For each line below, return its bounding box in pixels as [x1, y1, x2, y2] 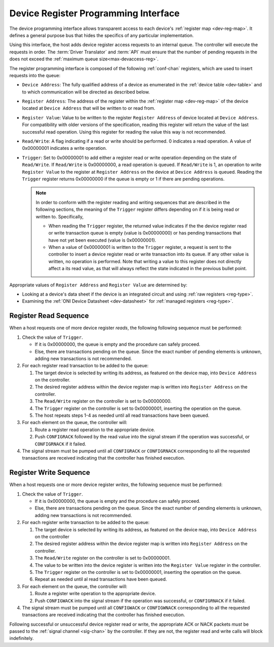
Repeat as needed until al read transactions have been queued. [35, 576, 167, 583]
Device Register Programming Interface [9, 8, 180, 19]
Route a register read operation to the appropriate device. [35, 427, 155, 433]
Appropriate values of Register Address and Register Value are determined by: [9, 282, 188, 288]
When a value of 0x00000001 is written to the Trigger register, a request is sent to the [48, 244, 232, 250]
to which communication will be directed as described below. [22, 89, 150, 95]
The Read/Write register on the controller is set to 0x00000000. [35, 398, 172, 404]
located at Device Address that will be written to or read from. [22, 105, 156, 111]
